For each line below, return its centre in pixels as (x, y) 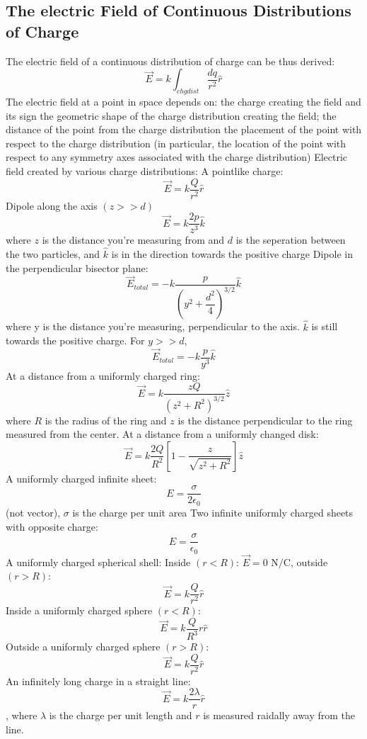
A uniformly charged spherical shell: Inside (98, 562)
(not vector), (33, 512)
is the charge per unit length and (121, 715)
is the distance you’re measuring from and (133, 240)
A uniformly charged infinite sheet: (81, 478)
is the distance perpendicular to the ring (265, 420)
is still (325, 326)
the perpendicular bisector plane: (77, 267)
